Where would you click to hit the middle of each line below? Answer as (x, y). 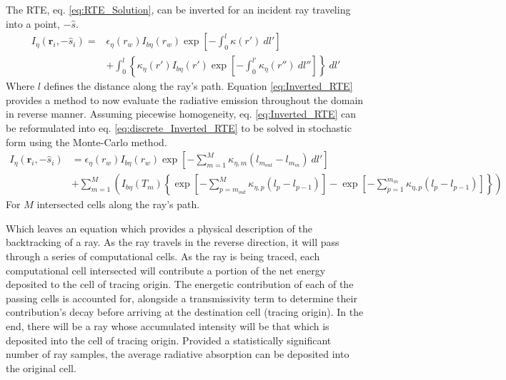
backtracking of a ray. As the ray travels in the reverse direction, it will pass (173, 242)
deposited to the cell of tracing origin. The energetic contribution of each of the (180, 284)
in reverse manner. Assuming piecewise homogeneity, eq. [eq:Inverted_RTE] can (181, 114)
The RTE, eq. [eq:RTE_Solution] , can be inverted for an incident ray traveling (178, 9)
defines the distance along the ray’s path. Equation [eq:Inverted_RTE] (198, 86)
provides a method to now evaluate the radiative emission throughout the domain (185, 99)
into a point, (33, 23)
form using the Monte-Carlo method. (86, 142)
